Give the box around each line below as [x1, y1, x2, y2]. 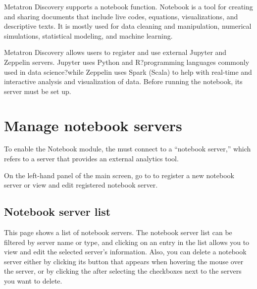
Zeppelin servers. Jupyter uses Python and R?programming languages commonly [4, 56, 250, 67]
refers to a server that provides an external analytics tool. [4, 153, 179, 164]
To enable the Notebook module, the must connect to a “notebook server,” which [4, 144, 251, 154]
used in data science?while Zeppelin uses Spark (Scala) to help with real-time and [4, 66, 252, 77]
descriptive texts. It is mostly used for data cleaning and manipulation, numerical [4, 21, 252, 31]
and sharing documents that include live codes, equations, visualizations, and [4, 11, 238, 21]
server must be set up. [4, 86, 71, 96]
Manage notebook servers [4, 115, 182, 135]
